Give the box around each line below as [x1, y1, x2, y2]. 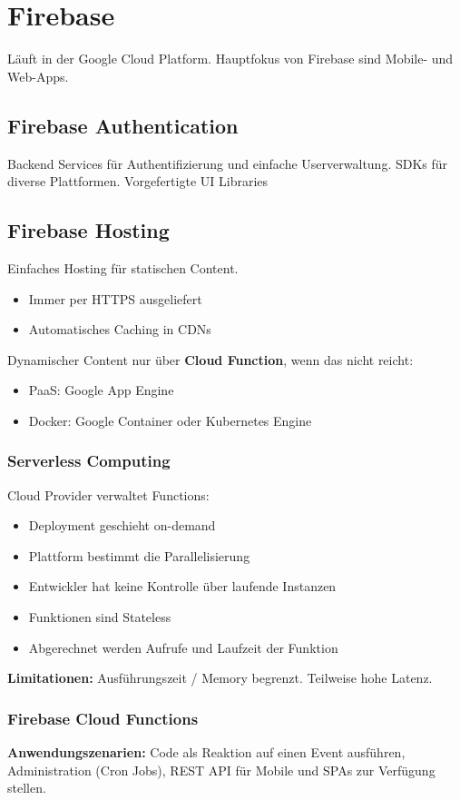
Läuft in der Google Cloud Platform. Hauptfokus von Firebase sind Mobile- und [7, 49, 454, 68]
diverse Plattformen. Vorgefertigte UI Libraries [7, 172, 269, 191]
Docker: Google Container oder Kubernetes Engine [28, 410, 312, 430]
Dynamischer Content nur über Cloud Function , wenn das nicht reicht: [7, 350, 414, 369]
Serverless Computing [7, 449, 171, 472]
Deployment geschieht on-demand [28, 516, 216, 535]
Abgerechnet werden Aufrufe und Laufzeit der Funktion [28, 637, 338, 657]
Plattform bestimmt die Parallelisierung [28, 546, 250, 565]
